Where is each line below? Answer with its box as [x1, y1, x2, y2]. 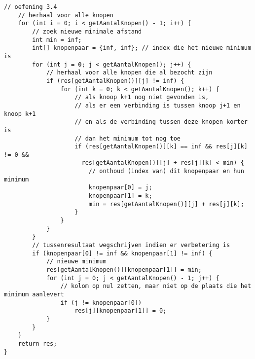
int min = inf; [32, 36, 82, 43]
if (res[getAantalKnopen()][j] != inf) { [46, 77, 184, 84]
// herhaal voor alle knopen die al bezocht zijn [46, 69, 213, 76]
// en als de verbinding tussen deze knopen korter [74, 118, 248, 126]
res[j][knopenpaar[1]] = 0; [74, 307, 167, 315]
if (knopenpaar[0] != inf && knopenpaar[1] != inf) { [32, 250, 213, 257]
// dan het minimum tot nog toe [74, 135, 181, 142]
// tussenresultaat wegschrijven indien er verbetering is [32, 242, 230, 249]
